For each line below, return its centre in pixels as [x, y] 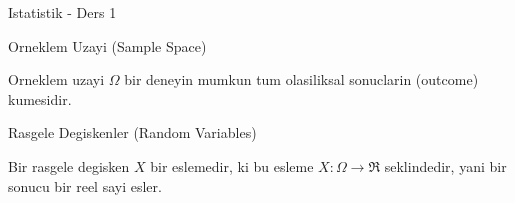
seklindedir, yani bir [445, 165]
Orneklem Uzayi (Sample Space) [107, 45]
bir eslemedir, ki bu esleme [232, 165]
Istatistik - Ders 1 [62, 12]
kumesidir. [40, 98]
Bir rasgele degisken [69, 165]
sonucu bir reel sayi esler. [85, 185]
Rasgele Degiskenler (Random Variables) [132, 132]
